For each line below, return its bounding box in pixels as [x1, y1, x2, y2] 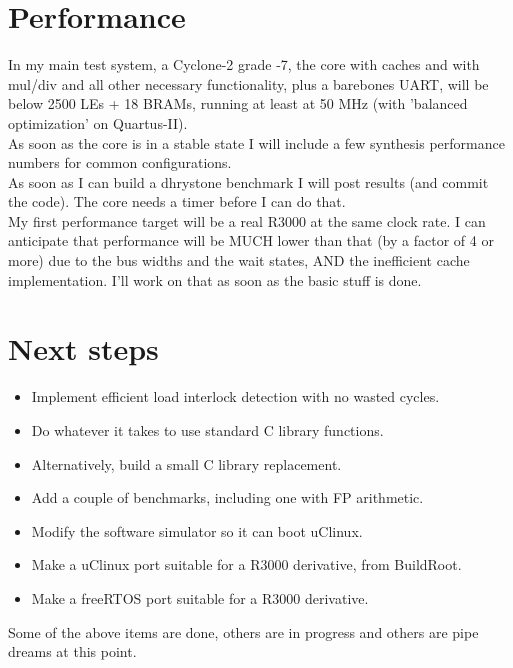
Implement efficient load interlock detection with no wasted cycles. [31, 386, 440, 407]
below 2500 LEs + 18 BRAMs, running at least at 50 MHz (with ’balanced [8, 93, 468, 114]
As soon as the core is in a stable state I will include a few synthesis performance [8, 132, 505, 153]
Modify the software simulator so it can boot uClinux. [31, 520, 363, 541]
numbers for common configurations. [8, 152, 232, 173]
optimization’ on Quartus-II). [8, 112, 188, 133]
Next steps [8, 328, 159, 369]
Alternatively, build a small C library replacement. [31, 453, 342, 474]
